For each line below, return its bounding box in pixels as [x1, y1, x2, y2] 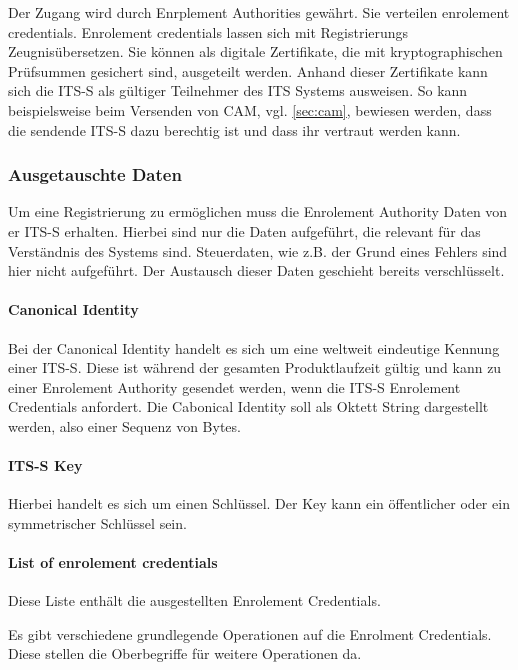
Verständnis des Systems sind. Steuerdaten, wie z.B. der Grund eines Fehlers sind [8, 240, 508, 261]
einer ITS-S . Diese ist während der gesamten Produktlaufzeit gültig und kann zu [8, 357, 502, 378]
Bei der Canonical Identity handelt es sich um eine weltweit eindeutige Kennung [8, 337, 500, 358]
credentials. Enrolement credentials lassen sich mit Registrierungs [8, 21, 409, 42]
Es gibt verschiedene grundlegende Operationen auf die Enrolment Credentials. [8, 623, 492, 644]
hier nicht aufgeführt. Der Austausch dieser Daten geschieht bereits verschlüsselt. [8, 260, 505, 281]
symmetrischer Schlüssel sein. [8, 512, 187, 533]
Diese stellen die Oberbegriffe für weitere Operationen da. [8, 643, 362, 664]
